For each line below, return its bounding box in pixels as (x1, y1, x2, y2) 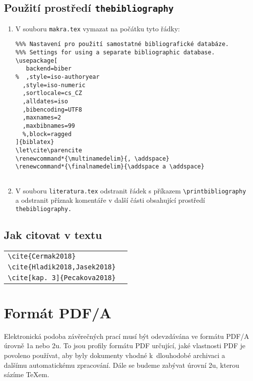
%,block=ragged (22, 130, 72, 138)
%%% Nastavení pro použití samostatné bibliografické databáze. (15, 41, 229, 48)
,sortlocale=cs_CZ (22, 90, 82, 97)
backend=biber (26, 65, 72, 72)
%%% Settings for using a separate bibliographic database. (15, 49, 215, 56)
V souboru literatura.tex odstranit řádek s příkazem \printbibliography (15, 185, 246, 195)
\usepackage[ (15, 57, 58, 64)
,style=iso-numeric (22, 81, 85, 89)
